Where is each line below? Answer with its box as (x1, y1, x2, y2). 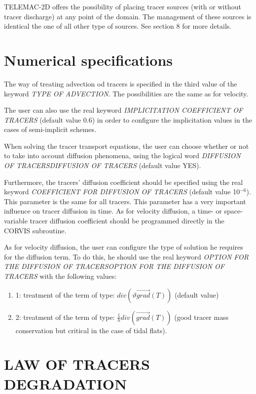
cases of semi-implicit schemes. (4, 124, 96, 134)
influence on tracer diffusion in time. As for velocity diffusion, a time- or (4, 206, 222, 216)
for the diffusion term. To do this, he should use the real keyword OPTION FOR (4, 251, 249, 262)
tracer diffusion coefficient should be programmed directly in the (30, 216, 224, 226)
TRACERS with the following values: (4, 271, 117, 281)
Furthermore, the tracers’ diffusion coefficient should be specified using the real (4, 176, 243, 187)
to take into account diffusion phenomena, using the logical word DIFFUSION (4, 150, 241, 161)
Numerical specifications (4, 49, 173, 70)
